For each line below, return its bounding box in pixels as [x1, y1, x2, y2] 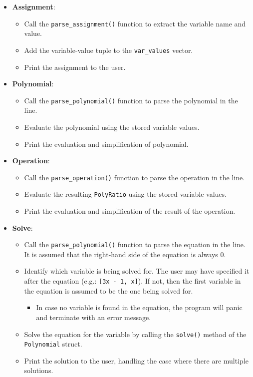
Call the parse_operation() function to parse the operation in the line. [24, 172, 245, 182]
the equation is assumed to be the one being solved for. [24, 285, 193, 296]
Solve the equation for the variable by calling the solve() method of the [24, 329, 247, 339]
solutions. [24, 365, 53, 376]
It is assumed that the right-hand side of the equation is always [24, 249, 218, 259]
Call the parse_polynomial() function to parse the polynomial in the [24, 95, 238, 105]
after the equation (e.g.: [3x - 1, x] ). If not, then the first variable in [24, 276, 241, 286]
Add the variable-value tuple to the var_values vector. [24, 44, 193, 55]
